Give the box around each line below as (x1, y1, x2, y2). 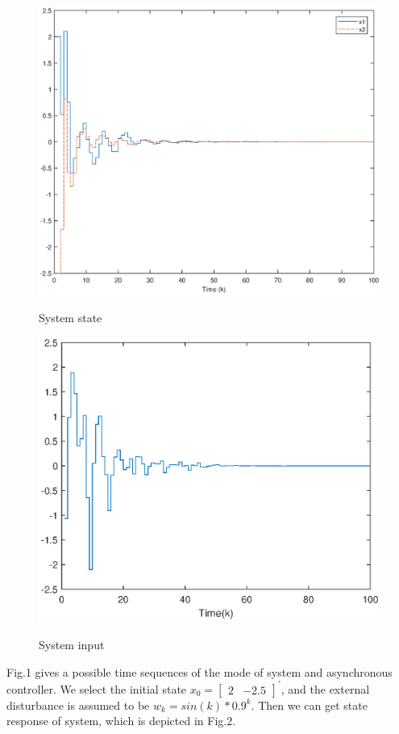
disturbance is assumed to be (6, 696, 150, 713)
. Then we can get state (251, 696, 368, 713)
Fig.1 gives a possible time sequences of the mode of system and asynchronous (6, 663, 393, 680)
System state (39, 308, 102, 325)
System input (39, 636, 105, 653)
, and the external (281, 680, 370, 697)
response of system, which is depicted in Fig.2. (6, 712, 236, 729)
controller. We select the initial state (6, 680, 187, 697)
